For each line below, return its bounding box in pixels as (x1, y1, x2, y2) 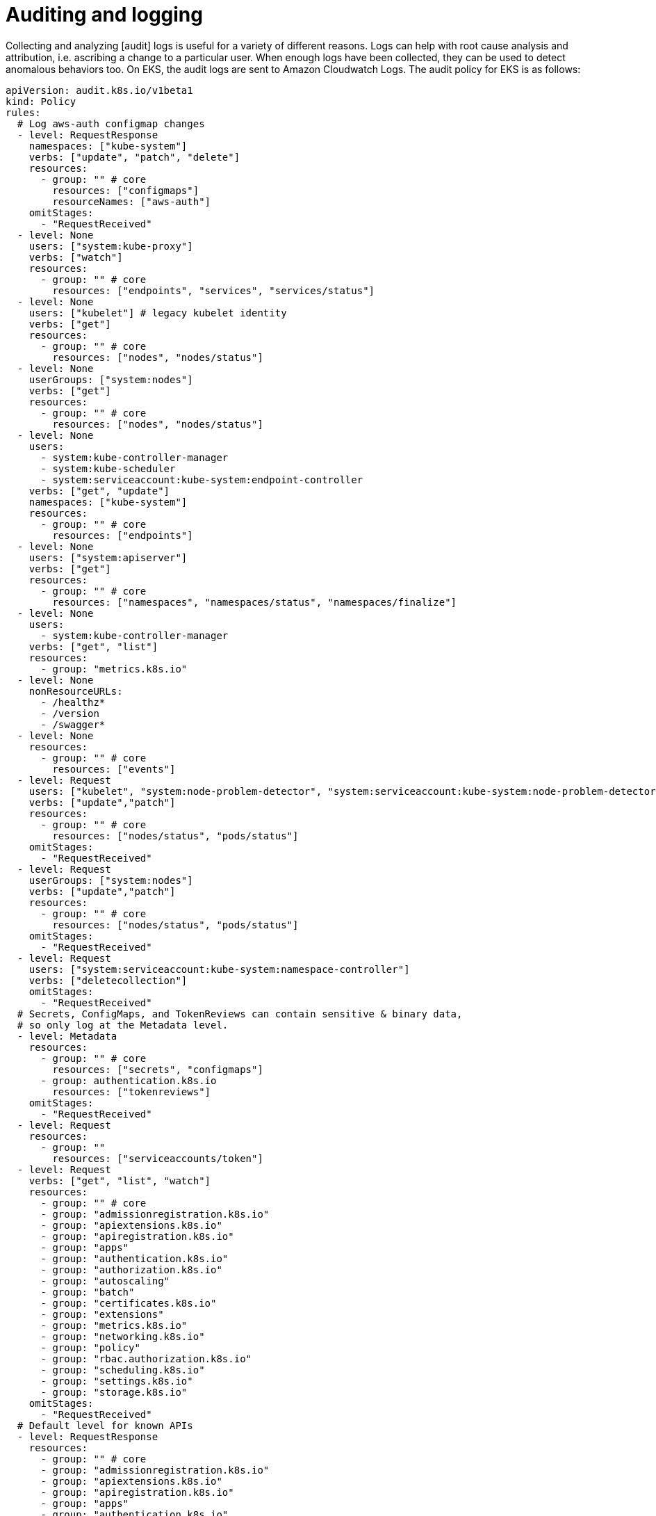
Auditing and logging (6, 3, 203, 26)
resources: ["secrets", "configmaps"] (52, 1063, 263, 1075)
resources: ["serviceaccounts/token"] (52, 1152, 263, 1164)
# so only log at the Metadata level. (17, 1019, 229, 1031)
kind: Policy (6, 95, 76, 107)
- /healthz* (40, 696, 106, 708)
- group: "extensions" (40, 1308, 164, 1320)
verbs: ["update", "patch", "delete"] (28, 151, 240, 163)
